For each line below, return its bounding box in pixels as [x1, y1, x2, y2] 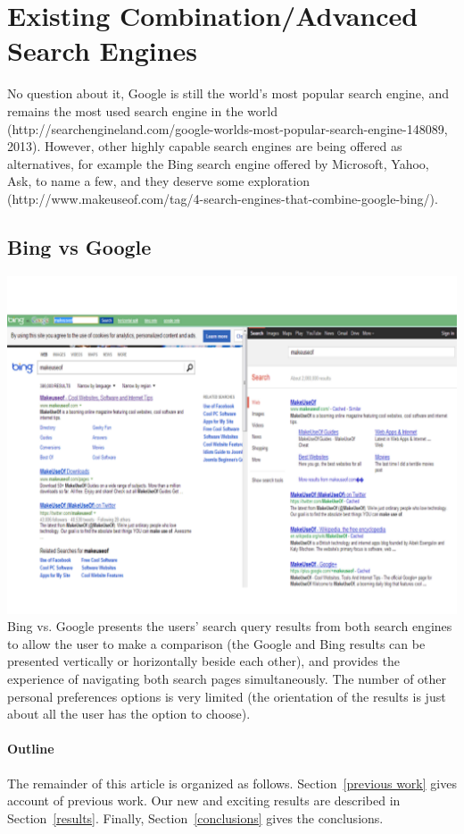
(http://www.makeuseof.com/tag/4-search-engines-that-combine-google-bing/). [7, 189, 438, 207]
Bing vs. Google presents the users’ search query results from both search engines [7, 617, 452, 636]
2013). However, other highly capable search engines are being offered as [7, 137, 402, 156]
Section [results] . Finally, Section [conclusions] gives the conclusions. [7, 808, 384, 827]
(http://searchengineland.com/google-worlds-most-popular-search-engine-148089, [7, 119, 448, 138]
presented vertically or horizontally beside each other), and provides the [7, 652, 400, 670]
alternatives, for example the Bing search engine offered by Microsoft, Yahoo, [7, 154, 429, 173]
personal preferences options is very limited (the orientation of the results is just [7, 687, 446, 705]
